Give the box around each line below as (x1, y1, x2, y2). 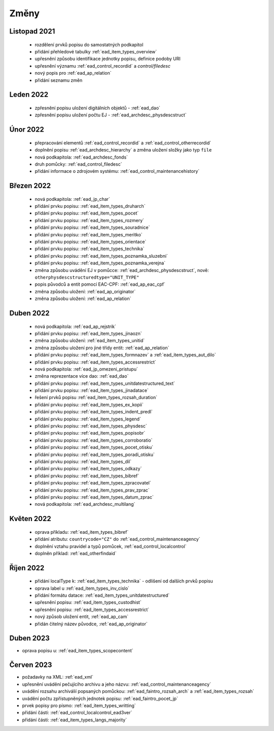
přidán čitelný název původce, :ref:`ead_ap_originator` (35, 621, 148, 627)
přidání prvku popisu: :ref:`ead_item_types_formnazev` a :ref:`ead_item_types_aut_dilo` (35, 352, 216, 358)
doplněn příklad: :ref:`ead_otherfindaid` (35, 550, 117, 556)
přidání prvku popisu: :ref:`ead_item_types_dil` (35, 458, 132, 465)
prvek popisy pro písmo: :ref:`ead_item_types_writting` (22, 703, 136, 709)
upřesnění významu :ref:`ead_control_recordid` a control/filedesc (35, 63, 171, 69)
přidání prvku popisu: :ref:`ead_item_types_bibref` (35, 473, 140, 479)
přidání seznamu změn (35, 77, 83, 83)
